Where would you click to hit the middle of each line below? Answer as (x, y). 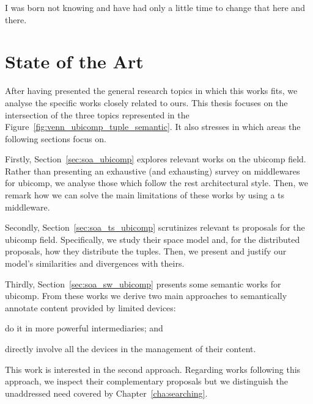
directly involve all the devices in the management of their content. (131, 348)
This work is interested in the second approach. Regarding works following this (153, 369)
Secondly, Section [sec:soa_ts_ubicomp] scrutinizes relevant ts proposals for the (155, 227)
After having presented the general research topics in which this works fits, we (151, 91)
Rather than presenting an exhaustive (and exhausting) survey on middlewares (153, 171)
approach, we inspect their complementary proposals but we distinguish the (146, 381)
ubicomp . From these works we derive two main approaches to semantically (146, 296)
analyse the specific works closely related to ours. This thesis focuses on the (146, 102)
